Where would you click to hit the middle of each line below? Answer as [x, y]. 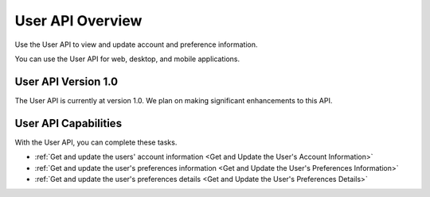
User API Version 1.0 [66, 81]
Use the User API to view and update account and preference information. [136, 44]
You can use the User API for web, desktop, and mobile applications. [127, 59]
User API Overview [78, 21]
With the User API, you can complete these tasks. [96, 142]
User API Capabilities [68, 123]
